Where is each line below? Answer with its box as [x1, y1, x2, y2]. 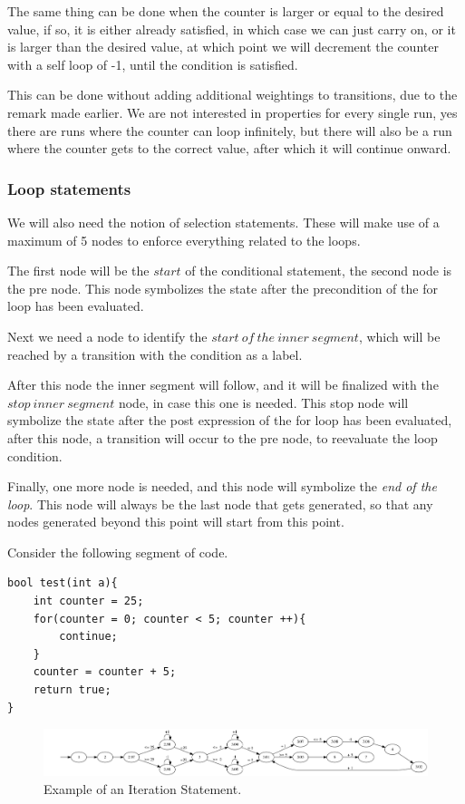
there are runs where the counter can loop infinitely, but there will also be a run [7, 121, 452, 140]
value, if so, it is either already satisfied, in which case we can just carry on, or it [7, 19, 456, 38]
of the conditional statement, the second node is [185, 261, 452, 280]
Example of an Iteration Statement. [44, 780, 242, 799]
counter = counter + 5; [33, 665, 177, 679]
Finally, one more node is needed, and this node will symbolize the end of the [7, 477, 437, 496]
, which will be [358, 326, 441, 345]
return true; [33, 683, 111, 697]
